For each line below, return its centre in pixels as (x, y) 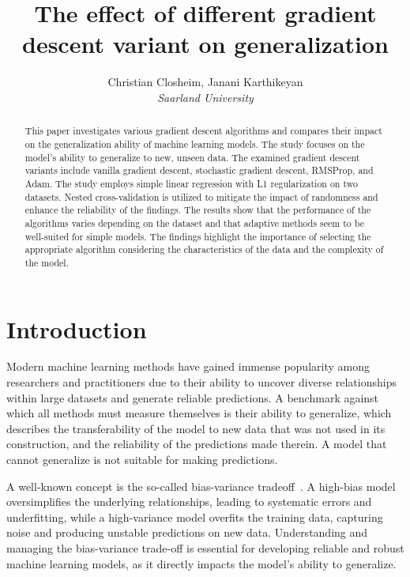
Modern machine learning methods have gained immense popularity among (188, 366)
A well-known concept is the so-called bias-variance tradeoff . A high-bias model (201, 486)
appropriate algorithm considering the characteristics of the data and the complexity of (204, 249)
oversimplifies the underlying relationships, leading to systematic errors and (189, 502)
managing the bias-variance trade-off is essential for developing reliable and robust (205, 547)
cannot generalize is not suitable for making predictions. (142, 460)
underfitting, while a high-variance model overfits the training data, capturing (195, 517)
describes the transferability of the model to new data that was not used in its (196, 428)
